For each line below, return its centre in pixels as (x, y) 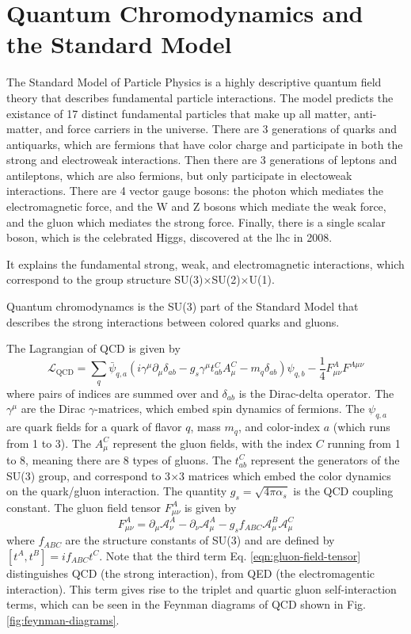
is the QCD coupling (343, 491)
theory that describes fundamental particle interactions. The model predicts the (200, 97)
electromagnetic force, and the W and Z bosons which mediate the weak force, (196, 206)
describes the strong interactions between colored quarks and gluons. (173, 321)
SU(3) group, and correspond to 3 (89, 475)
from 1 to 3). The (49, 443)
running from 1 (364, 443)
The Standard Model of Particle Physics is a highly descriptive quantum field (194, 82)
